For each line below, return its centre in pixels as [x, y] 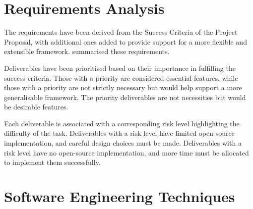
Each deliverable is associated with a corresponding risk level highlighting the [122, 123]
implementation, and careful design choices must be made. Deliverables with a [123, 143]
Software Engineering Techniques [120, 196]
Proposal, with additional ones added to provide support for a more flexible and [126, 41]
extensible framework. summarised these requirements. [87, 51]
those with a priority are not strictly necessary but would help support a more [123, 87]
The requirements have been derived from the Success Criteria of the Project [121, 32]
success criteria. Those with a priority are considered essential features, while [121, 78]
